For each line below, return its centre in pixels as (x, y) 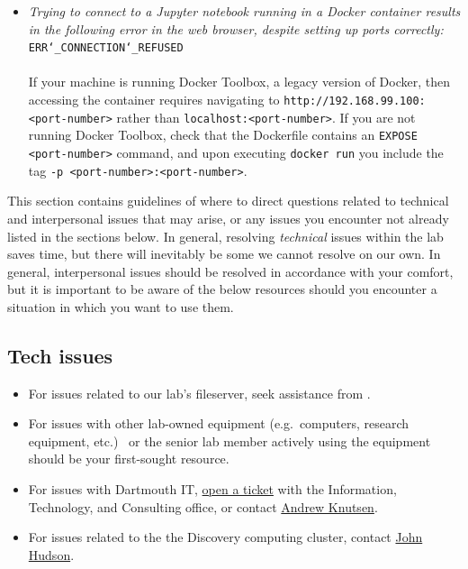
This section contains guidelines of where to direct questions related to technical (228, 201)
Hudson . (51, 554)
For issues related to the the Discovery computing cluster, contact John (225, 537)
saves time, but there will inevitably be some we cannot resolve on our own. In (224, 254)
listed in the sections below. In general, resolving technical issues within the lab (225, 236)
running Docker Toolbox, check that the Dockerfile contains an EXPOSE (223, 135)
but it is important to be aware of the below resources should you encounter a (222, 289)
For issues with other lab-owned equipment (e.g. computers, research (219, 423)
